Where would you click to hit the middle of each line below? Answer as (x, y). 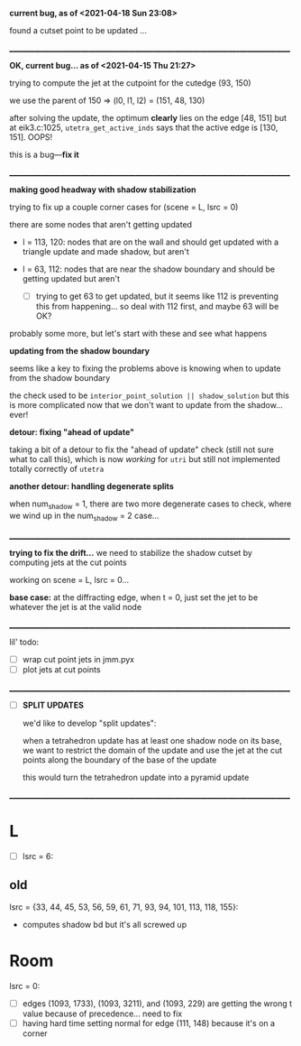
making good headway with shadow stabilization (103, 190)
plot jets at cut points (61, 669)
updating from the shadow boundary (80, 351)
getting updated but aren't (71, 278)
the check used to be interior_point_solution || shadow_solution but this (150, 395)
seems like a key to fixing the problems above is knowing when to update (145, 368)
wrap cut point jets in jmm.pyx (78, 659)
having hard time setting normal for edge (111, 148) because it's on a (149, 1023)
